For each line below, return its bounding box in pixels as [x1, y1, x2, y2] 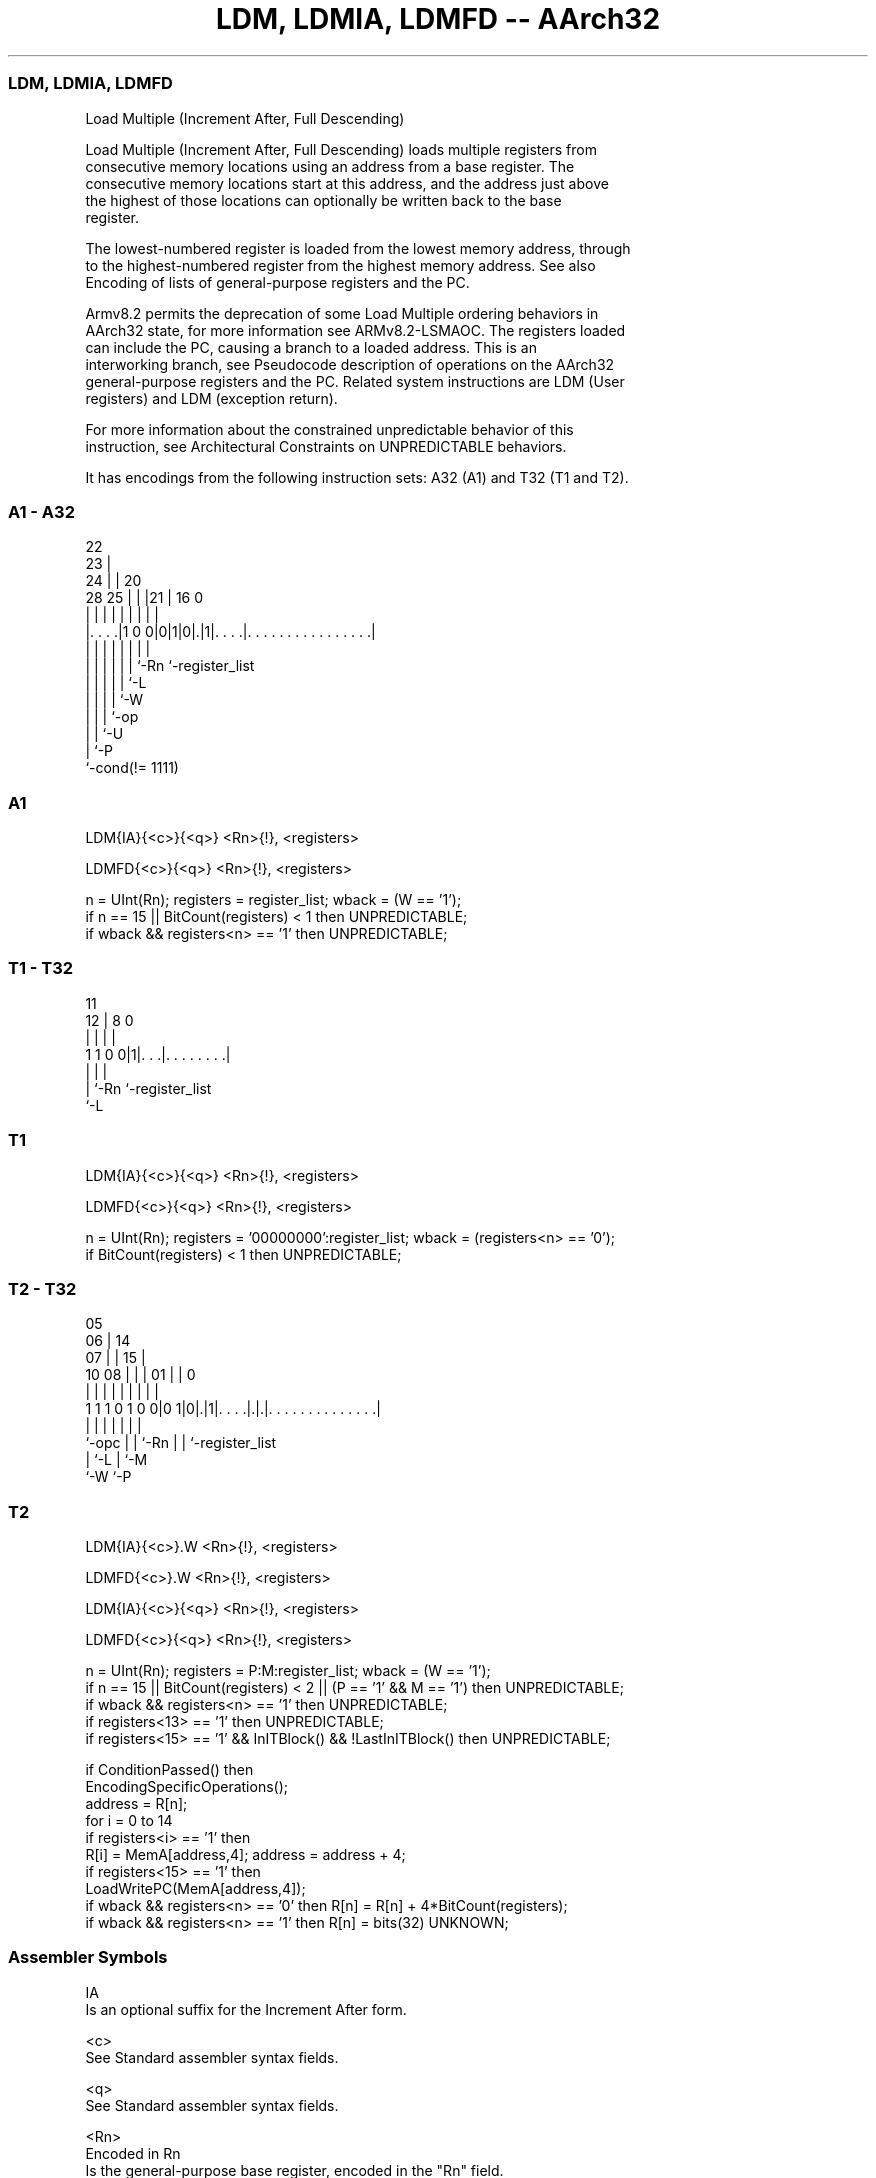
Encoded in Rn [85, 2144, 181, 2162]
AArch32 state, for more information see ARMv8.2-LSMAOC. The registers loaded [85, 321, 626, 339]
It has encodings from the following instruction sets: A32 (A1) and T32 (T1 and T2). [85, 468, 629, 486]
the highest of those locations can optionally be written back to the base [85, 191, 562, 209]
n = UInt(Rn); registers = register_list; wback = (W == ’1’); [85, 891, 462, 908]
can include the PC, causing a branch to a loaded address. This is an [85, 338, 537, 356]
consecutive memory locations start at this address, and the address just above [85, 174, 609, 192]
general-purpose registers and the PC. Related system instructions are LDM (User [85, 372, 625, 390]
